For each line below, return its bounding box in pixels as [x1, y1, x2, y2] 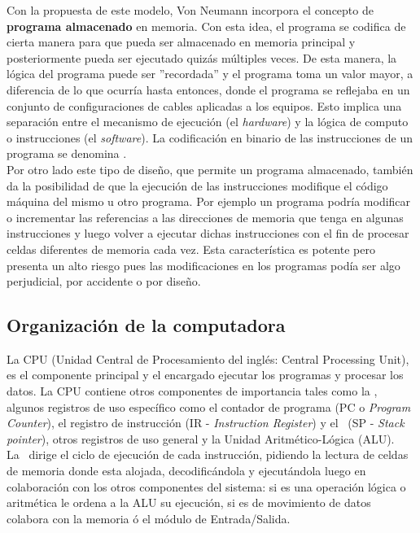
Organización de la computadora [7, 312, 286, 338]
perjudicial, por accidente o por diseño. [7, 273, 201, 290]
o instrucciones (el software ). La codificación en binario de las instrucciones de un [7, 129, 413, 146]
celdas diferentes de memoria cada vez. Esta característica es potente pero [7, 240, 375, 257]
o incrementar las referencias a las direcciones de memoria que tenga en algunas [7, 208, 404, 225]
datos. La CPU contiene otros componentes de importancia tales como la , [7, 382, 378, 400]
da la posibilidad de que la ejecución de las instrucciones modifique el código [7, 177, 388, 194]
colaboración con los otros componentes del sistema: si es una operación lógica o [7, 478, 406, 495]
